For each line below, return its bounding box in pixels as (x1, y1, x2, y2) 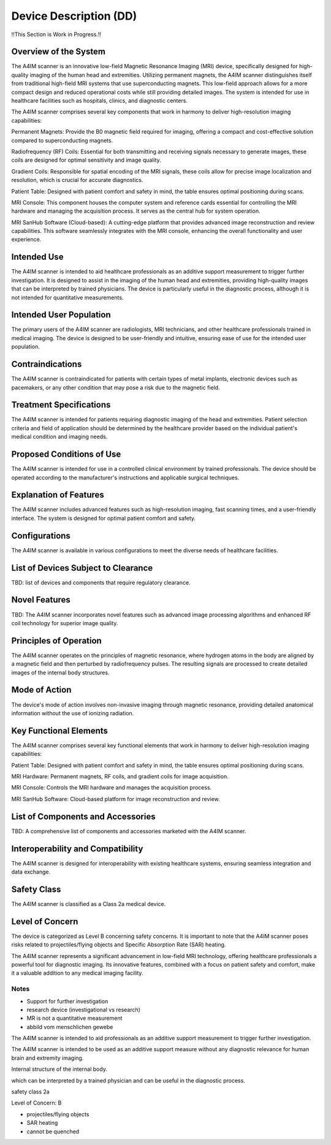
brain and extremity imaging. (11, 1054, 84, 1062)
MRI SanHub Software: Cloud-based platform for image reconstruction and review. (11, 795, 220, 802)
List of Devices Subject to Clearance (11, 563, 153, 573)
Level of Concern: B (11, 1099, 62, 1106)
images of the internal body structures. (11, 669, 110, 676)
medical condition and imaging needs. (11, 433, 108, 441)
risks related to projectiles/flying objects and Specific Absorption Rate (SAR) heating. (11, 941, 226, 948)
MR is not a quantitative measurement (26, 1014, 123, 1022)
